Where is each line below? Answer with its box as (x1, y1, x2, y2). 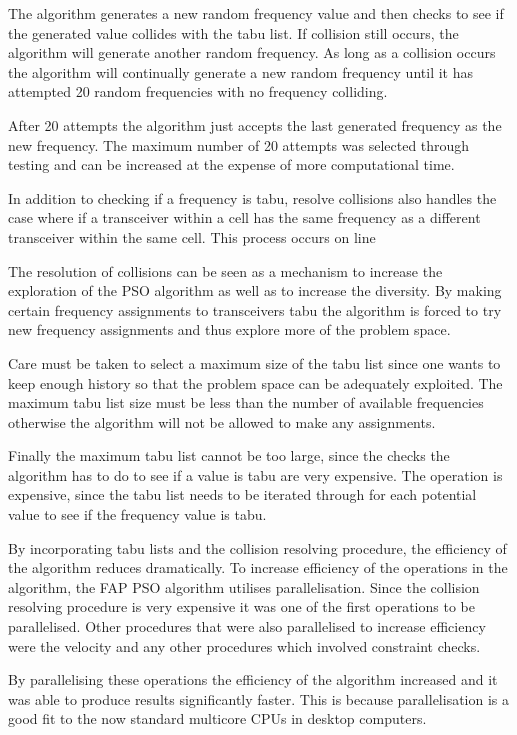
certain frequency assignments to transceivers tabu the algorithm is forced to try (8, 299, 502, 320)
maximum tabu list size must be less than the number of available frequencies (8, 392, 484, 413)
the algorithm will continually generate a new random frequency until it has (8, 61, 473, 82)
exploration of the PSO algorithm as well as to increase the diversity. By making (8, 280, 502, 301)
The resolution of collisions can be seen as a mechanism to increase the (8, 260, 443, 281)
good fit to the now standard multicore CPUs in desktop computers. (8, 708, 427, 729)
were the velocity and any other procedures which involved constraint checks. (8, 635, 481, 656)
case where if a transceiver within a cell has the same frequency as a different (8, 207, 481, 228)
